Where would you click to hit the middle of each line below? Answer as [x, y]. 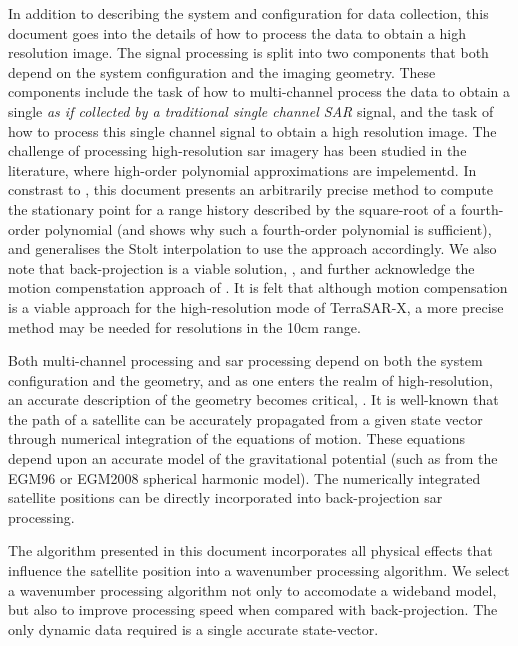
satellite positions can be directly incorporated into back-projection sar [225, 497]
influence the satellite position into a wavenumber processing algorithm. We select [259, 570]
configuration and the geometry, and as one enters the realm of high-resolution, [251, 379]
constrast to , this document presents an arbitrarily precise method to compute [250, 189]
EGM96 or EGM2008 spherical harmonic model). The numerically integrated [244, 477]
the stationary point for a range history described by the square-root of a [232, 208]
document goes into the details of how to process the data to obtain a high [237, 32]
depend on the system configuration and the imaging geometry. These [222, 71]
